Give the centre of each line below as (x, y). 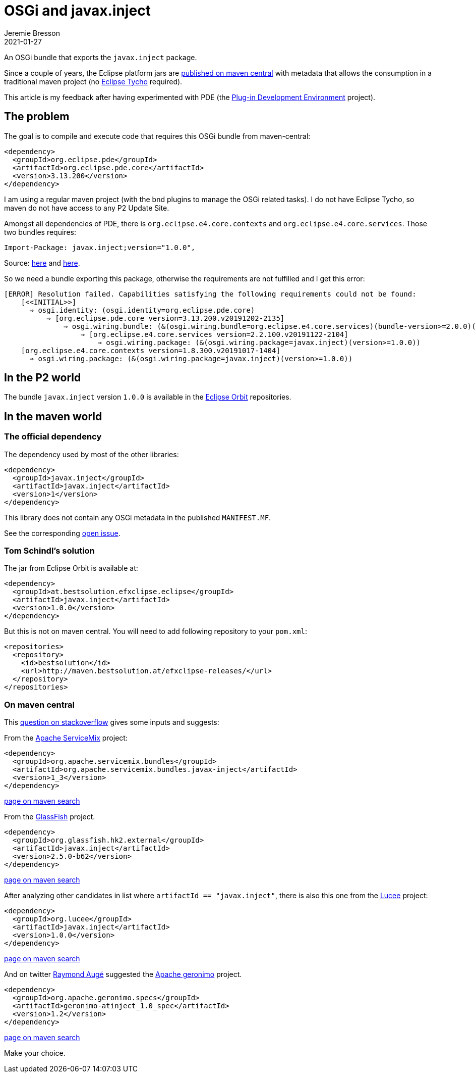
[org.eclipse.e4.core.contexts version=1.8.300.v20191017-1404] (151, 350)
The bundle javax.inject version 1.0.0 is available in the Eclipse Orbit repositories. (148, 397)
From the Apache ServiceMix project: (66, 738)
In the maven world (53, 416)
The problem (37, 117)
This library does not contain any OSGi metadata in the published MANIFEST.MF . (138, 517)
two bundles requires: (40, 232)
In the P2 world (43, 378)
